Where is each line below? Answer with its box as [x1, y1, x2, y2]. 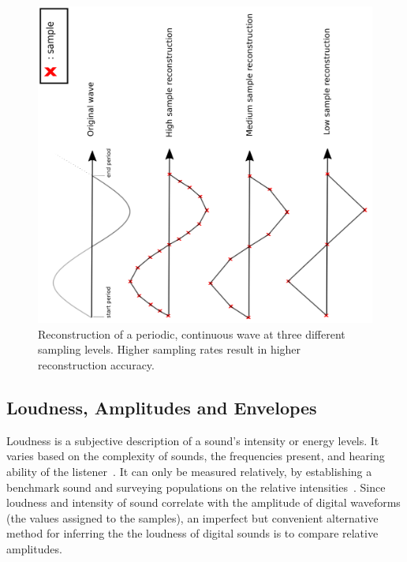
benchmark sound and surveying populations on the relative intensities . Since [6, 478, 386, 495]
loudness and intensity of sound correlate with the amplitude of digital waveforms [6, 494, 401, 511]
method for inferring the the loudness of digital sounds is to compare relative [6, 525, 379, 541]
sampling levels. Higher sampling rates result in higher [38, 341, 301, 358]
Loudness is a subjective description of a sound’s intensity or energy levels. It [6, 432, 379, 448]
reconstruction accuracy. [38, 357, 155, 373]
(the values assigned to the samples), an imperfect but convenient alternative [6, 509, 379, 526]
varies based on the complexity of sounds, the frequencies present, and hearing [6, 448, 385, 464]
